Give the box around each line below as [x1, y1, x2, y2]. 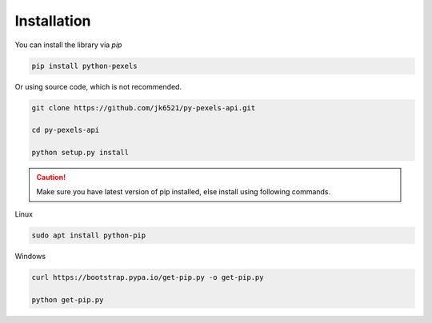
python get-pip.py [31, 295, 104, 304]
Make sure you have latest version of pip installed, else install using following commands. [36, 187, 331, 197]
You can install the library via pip [14, 40, 122, 50]
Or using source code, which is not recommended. [14, 82, 182, 91]
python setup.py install [31, 148, 130, 158]
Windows [14, 251, 46, 261]
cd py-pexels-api [31, 126, 100, 135]
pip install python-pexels [31, 61, 138, 70]
